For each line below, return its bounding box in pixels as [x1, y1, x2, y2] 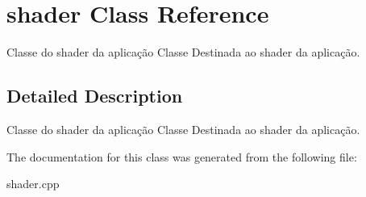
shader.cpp [6, 175, 60, 192]
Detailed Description [6, 83, 183, 108]
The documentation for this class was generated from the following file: [6, 148, 357, 165]
